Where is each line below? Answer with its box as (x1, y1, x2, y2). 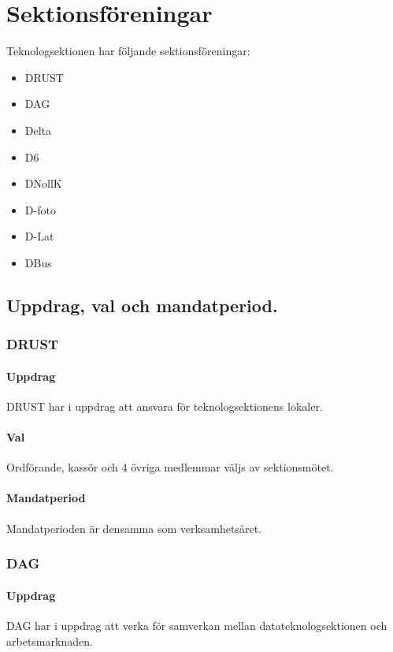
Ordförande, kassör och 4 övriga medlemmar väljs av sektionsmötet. (6, 459, 334, 475)
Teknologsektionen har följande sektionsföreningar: (6, 43, 250, 59)
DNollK (24, 175, 62, 192)
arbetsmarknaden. (6, 632, 93, 649)
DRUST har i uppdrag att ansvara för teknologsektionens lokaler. (6, 397, 323, 414)
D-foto (24, 201, 56, 218)
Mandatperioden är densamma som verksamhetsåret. (6, 520, 262, 536)
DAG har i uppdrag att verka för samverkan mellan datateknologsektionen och (6, 617, 387, 633)
